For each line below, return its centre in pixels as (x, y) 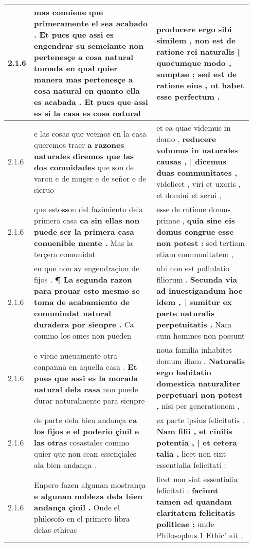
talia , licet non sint (191, 454)
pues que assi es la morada (86, 378)
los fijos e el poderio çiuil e (86, 431)
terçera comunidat (65, 254)
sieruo (44, 189)
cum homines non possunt (201, 335)
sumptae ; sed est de (197, 74)
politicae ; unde (185, 524)
